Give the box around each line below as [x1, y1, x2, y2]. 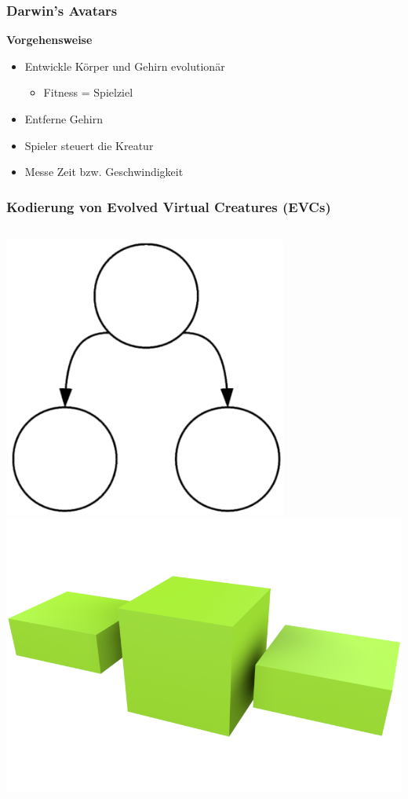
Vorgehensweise [6, 31, 93, 48]
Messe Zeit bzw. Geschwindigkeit [24, 163, 184, 180]
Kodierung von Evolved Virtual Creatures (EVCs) [6, 196, 331, 216]
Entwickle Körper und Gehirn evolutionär [24, 57, 225, 74]
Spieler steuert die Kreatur [24, 137, 154, 153]
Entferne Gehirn [24, 111, 103, 126]
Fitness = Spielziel [43, 84, 133, 101]
